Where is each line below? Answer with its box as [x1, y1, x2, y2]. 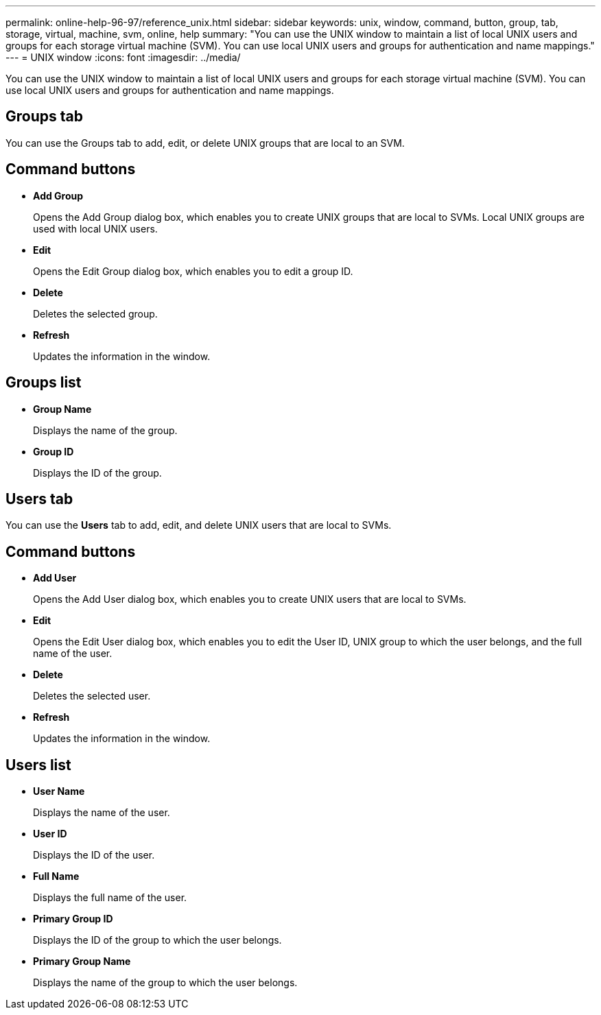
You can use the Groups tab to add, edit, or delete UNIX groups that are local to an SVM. [5, 136, 405, 149]
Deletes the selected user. [33, 690, 151, 702]
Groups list [5, 374, 82, 392]
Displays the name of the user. [33, 807, 170, 819]
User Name [33, 785, 85, 798]
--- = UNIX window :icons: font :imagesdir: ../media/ [5, 51, 241, 63]
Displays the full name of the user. [33, 892, 187, 904]
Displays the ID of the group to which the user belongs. [33, 934, 282, 946]
